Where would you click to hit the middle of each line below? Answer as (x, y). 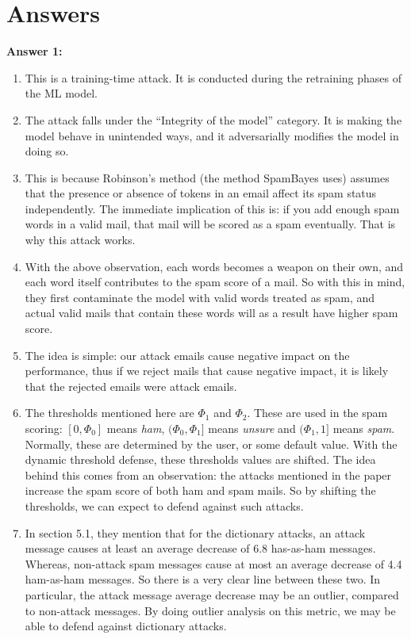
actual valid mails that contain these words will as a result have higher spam (211, 313)
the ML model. (61, 93)
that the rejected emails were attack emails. (131, 386)
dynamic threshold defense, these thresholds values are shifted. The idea (200, 459)
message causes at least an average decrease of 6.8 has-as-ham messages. (200, 548)
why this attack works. (80, 240)
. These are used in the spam (317, 413)
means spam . (364, 428)
